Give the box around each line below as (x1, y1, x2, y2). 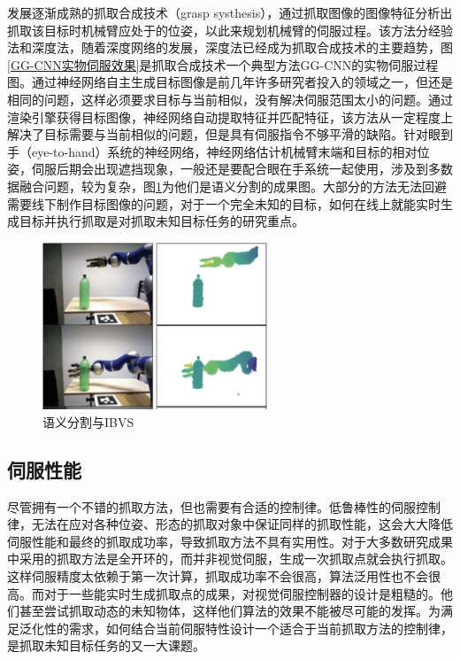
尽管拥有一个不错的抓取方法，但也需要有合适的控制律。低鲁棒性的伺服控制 (7, 497, 441, 516)
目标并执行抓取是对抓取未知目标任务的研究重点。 (19, 212, 304, 230)
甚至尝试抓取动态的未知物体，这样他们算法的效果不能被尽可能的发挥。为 (19, 602, 441, 620)
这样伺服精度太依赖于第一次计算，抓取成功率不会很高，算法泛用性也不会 (7, 567, 428, 586)
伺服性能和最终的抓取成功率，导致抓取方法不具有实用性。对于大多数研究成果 (7, 532, 453, 550)
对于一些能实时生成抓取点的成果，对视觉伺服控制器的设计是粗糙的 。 (43, 584, 441, 602)
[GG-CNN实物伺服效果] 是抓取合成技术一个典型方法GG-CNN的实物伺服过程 (7, 55, 439, 74)
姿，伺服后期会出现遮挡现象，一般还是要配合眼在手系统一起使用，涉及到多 (7, 159, 441, 178)
